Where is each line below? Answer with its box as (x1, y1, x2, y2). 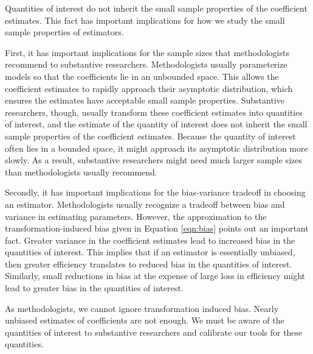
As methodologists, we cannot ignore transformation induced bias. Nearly (5, 302, 279, 314)
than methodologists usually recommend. (5, 165, 157, 178)
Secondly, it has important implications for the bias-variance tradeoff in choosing (5, 186, 306, 199)
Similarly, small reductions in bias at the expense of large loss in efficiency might (5, 269, 306, 282)
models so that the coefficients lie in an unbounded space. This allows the (5, 69, 279, 82)
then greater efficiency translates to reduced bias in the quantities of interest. (5, 257, 292, 270)
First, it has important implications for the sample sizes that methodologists (5, 46, 289, 58)
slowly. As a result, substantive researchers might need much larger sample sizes (5, 154, 302, 166)
